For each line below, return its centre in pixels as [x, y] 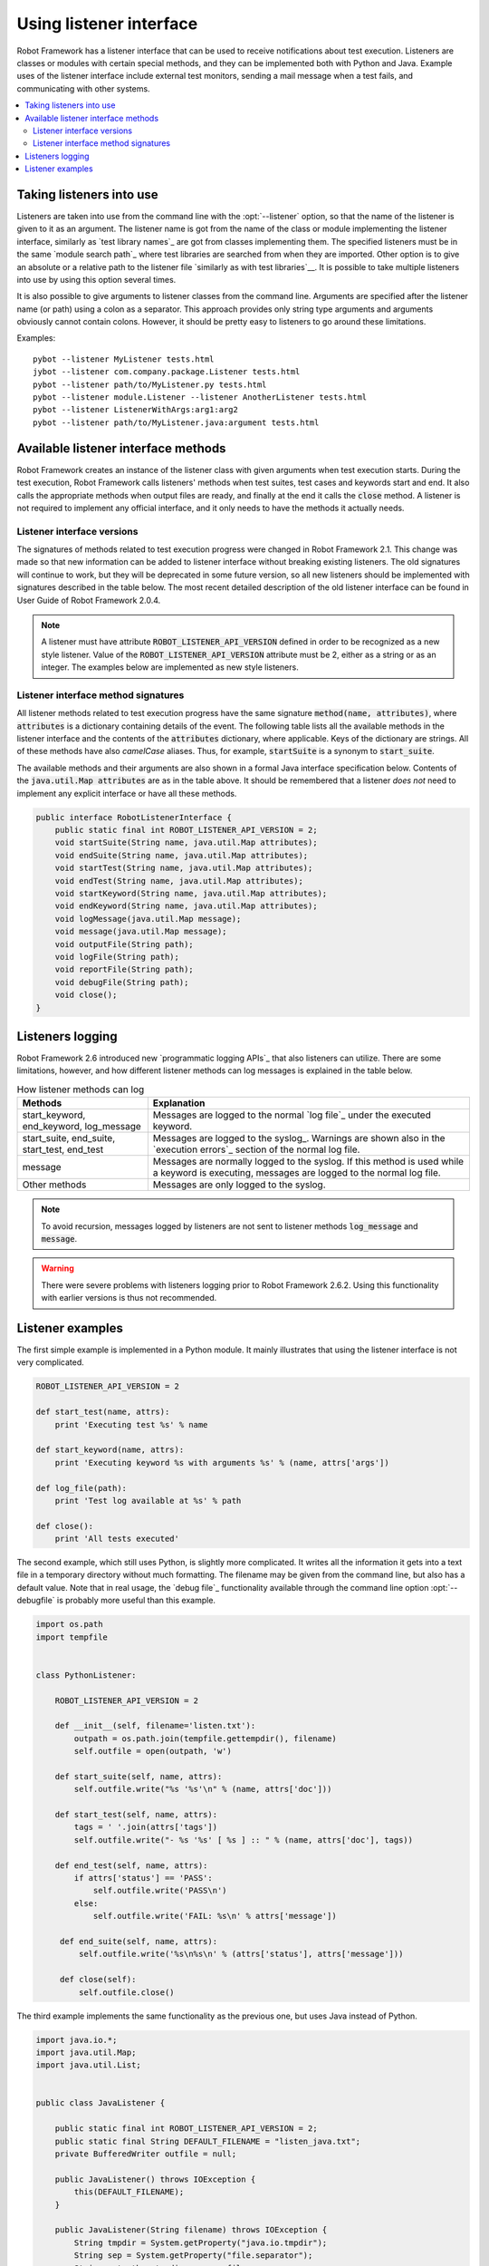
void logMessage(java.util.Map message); [148, 919]
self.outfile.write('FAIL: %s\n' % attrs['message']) [215, 1916]
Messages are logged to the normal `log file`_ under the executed [292, 1115]
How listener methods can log [81, 1089]
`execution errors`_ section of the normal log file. [256, 1149]
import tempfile [72, 1637]
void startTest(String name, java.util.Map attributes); [184, 868]
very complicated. [51, 1362]
